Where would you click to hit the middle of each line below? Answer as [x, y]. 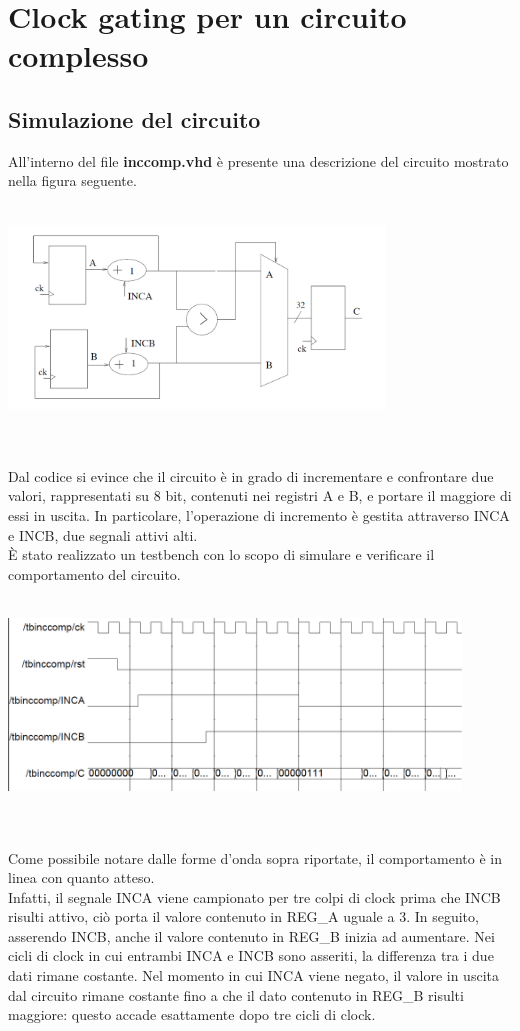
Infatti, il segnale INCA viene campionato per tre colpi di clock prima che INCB [254, 896]
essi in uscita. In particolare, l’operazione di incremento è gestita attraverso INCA [259, 515]
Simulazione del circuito [134, 118]
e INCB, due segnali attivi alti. [103, 534]
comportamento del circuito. [94, 573]
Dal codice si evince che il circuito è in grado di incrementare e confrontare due [251, 475]
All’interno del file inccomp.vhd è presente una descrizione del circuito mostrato [258, 160]
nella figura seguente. [72, 180]
